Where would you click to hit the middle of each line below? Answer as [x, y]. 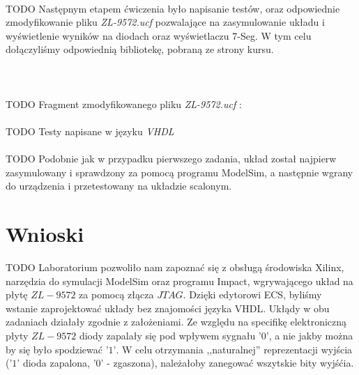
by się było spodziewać [54, 349]
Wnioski [45, 234]
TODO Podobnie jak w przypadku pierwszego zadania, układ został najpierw [171, 159]
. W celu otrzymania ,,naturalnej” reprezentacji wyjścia [234, 349]
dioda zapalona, [56, 363]
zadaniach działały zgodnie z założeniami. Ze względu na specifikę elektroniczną [176, 322]
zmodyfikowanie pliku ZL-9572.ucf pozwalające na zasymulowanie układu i [165, 22]
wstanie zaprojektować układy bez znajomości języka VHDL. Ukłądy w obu [168, 308]
